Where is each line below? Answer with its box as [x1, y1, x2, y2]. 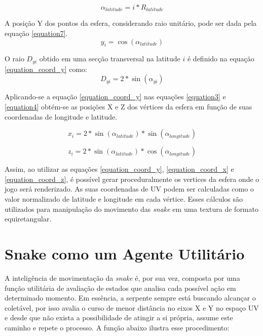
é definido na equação [187, 53, 254, 64]
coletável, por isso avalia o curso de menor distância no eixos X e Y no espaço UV [5, 302, 259, 313]
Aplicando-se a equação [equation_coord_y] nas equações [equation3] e [5, 91, 226, 102]
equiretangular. [5, 213, 52, 224]
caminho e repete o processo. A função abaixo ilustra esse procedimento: [5, 322, 230, 332]
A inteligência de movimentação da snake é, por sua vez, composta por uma [5, 272, 240, 283]
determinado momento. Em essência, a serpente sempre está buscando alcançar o [5, 292, 256, 303]
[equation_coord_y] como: [5, 63, 88, 74]
